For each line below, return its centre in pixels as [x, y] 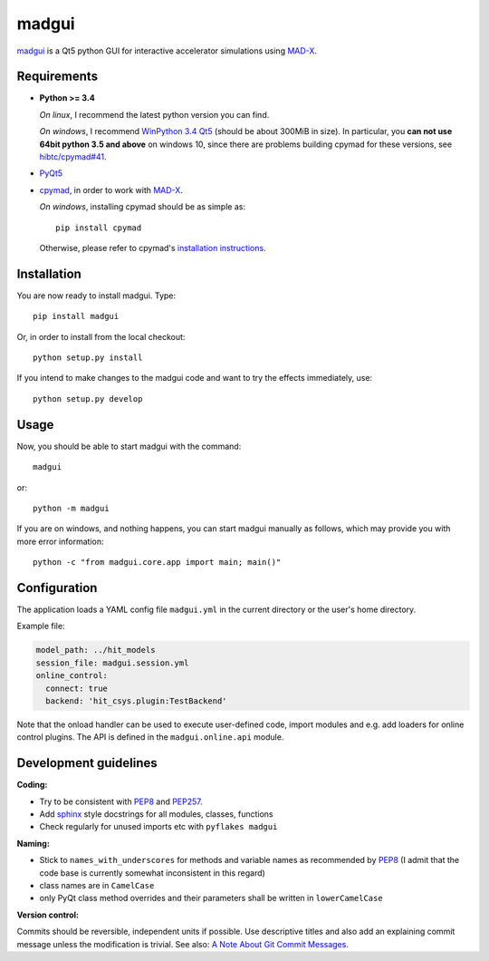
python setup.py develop [88, 398]
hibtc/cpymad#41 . [73, 157]
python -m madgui [71, 508]
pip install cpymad [99, 228]
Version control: [48, 915]
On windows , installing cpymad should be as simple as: [143, 207]
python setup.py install [88, 358]
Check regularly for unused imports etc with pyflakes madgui [158, 827]
